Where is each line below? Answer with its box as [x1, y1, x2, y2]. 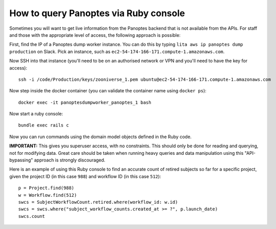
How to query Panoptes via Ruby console [9, 8, 185, 19]
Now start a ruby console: [9, 111, 63, 117]
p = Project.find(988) [18, 185, 75, 191]
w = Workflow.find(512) [18, 192, 77, 198]
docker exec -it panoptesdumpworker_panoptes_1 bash [18, 99, 151, 105]
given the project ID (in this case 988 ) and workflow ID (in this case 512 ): [9, 173, 161, 179]
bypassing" [9, 157, 33, 163]
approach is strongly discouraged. [34, 157, 105, 163]
